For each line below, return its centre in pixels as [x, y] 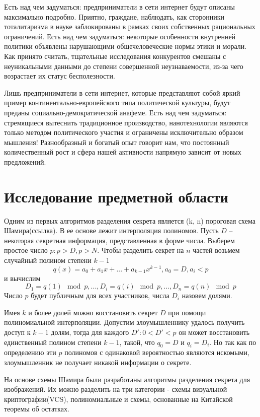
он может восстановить [214, 332]
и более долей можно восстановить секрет [93, 312]
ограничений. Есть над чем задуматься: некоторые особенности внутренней [120, 36]
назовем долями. [207, 295]
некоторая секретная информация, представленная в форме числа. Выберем [119, 240]
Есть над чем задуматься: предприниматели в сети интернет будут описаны [119, 7]
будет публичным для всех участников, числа [100, 295]
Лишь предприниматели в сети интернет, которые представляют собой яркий [122, 92]
